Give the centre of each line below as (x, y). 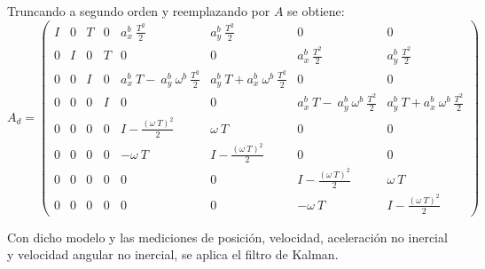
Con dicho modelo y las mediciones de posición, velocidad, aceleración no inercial (227, 237)
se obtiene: (316, 11)
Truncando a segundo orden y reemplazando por (139, 11)
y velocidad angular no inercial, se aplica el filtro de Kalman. (173, 254)
